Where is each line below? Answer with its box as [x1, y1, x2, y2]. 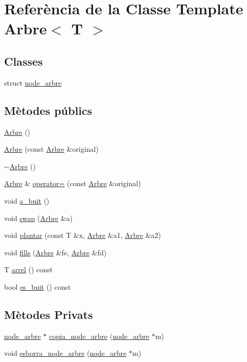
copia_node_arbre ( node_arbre [49, 330, 149, 341]
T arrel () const [4, 264, 53, 275]
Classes [4, 53, 43, 69]
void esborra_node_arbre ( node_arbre [4, 348, 127, 358]
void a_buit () [4, 195, 50, 206]
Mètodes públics [4, 102, 93, 118]
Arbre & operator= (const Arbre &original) [4, 178, 141, 189]
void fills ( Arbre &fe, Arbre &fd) [4, 247, 107, 257]
